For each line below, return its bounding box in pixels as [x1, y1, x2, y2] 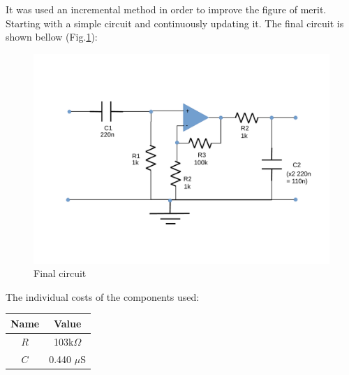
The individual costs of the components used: [6, 289, 200, 304]
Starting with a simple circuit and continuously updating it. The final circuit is [6, 15, 344, 30]
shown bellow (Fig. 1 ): [6, 29, 98, 44]
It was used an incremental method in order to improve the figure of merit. [6, 2, 327, 16]
